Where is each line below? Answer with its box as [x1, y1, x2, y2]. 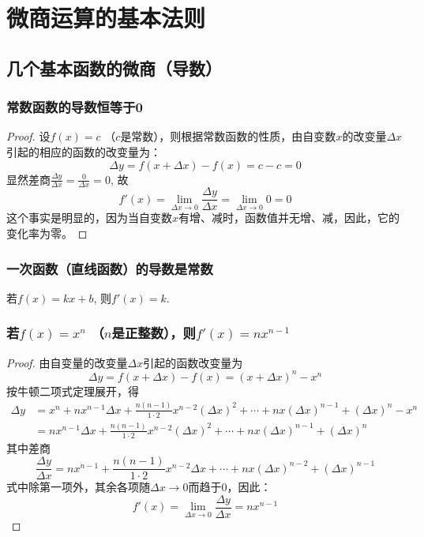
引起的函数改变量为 [143, 354, 243, 370]
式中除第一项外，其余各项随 [6, 479, 150, 495]
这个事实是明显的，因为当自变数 [6, 209, 172, 226]
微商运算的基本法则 [6, 2, 206, 34]
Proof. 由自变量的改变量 [6, 354, 128, 370]
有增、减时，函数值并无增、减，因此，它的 [178, 209, 400, 226]
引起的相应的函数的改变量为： [6, 143, 161, 160]
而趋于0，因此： [188, 479, 272, 495]
